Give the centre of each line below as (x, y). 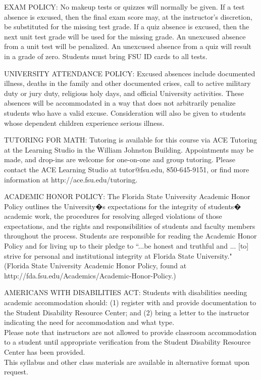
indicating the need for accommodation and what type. (89, 322)
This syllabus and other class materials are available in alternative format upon (127, 362)
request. (16, 372)
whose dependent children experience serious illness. (84, 123)
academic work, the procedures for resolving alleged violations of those (113, 216)
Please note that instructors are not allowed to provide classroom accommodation (130, 332)
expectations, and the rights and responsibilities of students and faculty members (130, 226)
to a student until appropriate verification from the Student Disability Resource (127, 342)
